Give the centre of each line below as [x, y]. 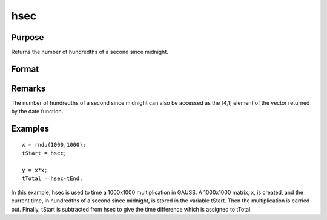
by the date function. [37, 112]
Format [25, 69]
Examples [30, 129]
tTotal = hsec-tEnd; [52, 178]
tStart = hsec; [45, 153]
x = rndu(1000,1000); [54, 145]
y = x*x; [35, 170]
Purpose [28, 37]
